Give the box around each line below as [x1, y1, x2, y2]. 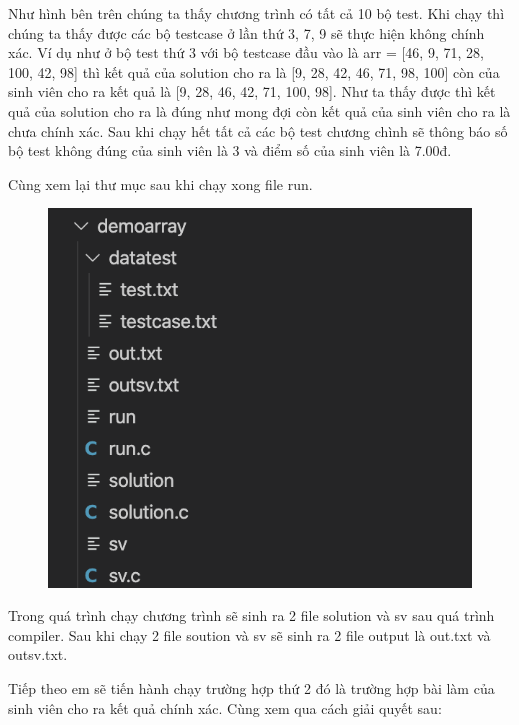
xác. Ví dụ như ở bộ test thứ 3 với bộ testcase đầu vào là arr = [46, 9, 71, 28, [8, 42, 484, 63]
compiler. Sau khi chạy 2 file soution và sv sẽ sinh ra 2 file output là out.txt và [8, 624, 491, 645]
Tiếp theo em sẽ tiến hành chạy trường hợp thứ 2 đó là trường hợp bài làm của [8, 678, 495, 698]
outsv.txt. [8, 644, 68, 665]
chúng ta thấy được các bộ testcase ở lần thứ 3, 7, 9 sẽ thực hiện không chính [8, 22, 485, 43]
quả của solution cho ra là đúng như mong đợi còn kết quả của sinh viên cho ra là [8, 100, 511, 121]
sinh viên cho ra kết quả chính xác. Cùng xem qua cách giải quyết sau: [8, 697, 442, 718]
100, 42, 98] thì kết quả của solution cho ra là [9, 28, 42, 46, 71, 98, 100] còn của [8, 61, 500, 82]
